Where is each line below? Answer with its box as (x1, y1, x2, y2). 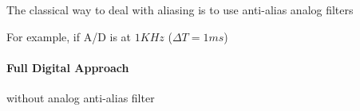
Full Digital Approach (6, 59, 129, 75)
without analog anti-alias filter (6, 89, 155, 105)
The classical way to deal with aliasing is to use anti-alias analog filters (6, 2, 354, 17)
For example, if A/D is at (6, 28, 132, 44)
